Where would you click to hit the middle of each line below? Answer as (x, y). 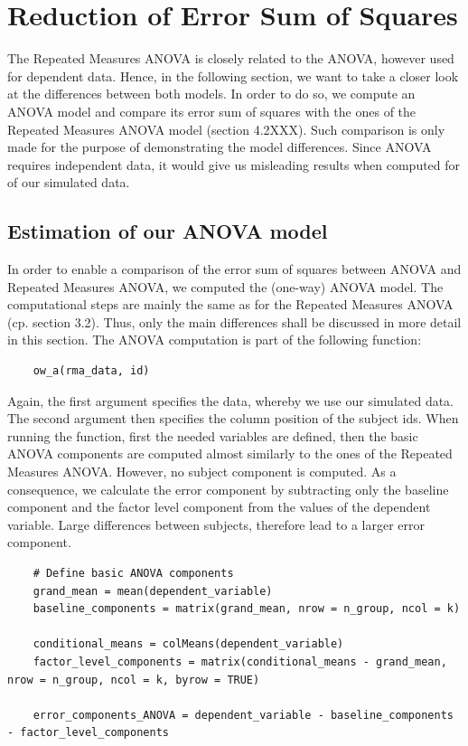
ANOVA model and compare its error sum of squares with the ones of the (212, 111)
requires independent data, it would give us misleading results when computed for (234, 164)
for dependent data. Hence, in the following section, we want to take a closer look (233, 76)
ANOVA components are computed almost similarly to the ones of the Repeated (230, 453)
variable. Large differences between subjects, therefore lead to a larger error (216, 524)
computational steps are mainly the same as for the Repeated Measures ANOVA (230, 304)
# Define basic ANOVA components (133, 573)
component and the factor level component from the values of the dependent (219, 507)
